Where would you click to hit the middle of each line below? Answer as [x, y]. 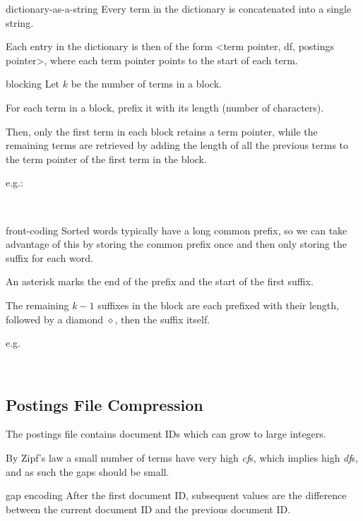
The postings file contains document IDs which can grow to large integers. [166, 434]
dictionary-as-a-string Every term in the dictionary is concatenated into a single [179, 8]
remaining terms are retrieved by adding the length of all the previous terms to [177, 145]
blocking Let [33, 84]
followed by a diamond [55, 319]
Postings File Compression [105, 404]
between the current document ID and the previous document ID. [148, 509]
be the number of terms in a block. [146, 84]
